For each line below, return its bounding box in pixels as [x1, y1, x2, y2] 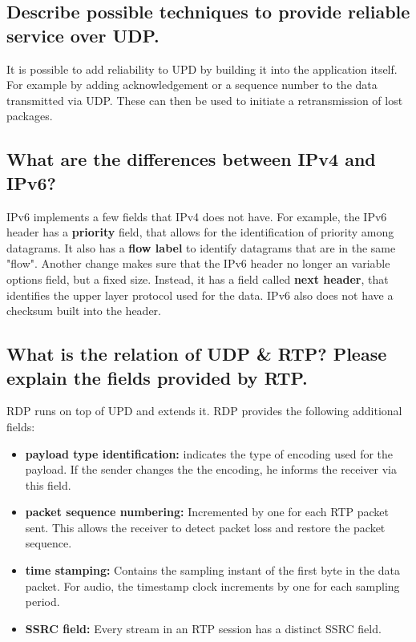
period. [25, 593, 60, 610]
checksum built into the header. [6, 302, 162, 319]
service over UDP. [6, 22, 160, 47]
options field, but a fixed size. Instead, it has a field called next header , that [6, 270, 389, 287]
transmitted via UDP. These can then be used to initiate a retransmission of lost [6, 91, 403, 108]
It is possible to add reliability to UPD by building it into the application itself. [6, 60, 398, 77]
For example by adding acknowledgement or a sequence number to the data [6, 76, 378, 93]
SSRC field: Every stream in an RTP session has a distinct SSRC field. [25, 620, 382, 636]
